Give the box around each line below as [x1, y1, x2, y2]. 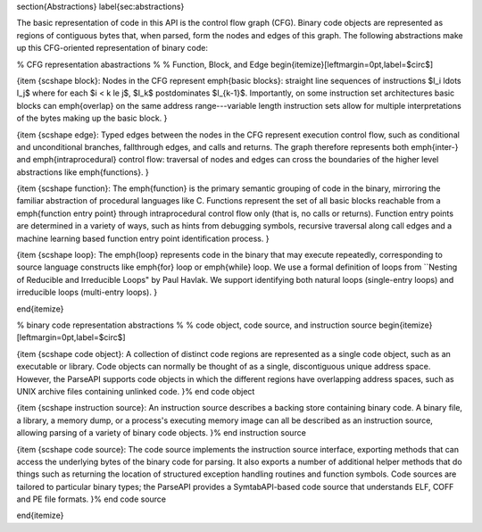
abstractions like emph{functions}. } [16, 166, 149, 178]
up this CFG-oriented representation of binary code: [16, 43, 209, 54]
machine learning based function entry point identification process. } [16, 233, 270, 244]
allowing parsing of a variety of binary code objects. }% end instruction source [16, 428, 307, 438]
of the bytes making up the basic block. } [16, 112, 168, 124]
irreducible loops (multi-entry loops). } [16, 287, 158, 298]
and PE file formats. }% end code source [16, 494, 167, 504]
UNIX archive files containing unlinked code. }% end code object [16, 386, 255, 396]
